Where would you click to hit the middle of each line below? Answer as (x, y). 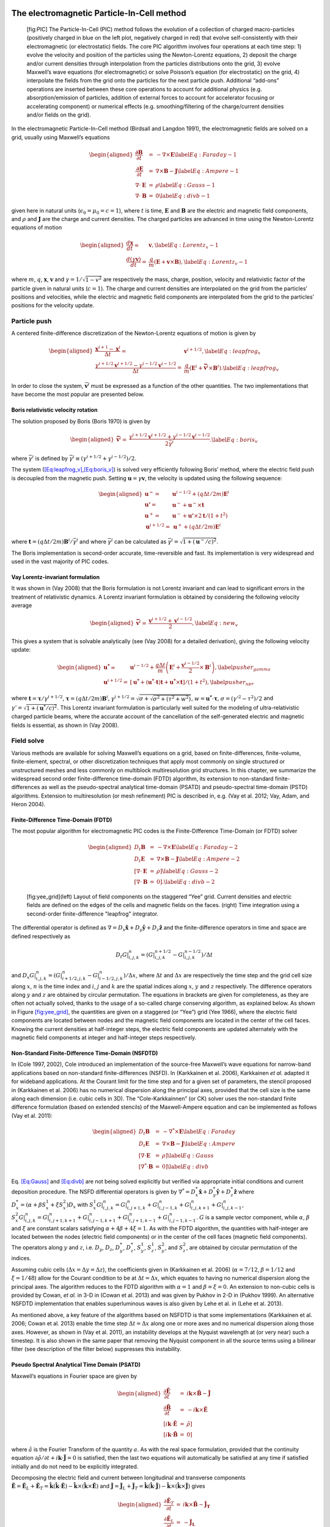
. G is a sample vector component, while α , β (253, 1217)
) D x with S (80, 1205)
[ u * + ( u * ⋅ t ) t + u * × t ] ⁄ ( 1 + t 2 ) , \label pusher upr (192, 682)
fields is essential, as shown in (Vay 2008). (65, 725)
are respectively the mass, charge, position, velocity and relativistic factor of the (204, 279)
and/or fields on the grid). (59, 115)
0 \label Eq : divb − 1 (183, 196)
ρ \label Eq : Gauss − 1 (185, 185)
